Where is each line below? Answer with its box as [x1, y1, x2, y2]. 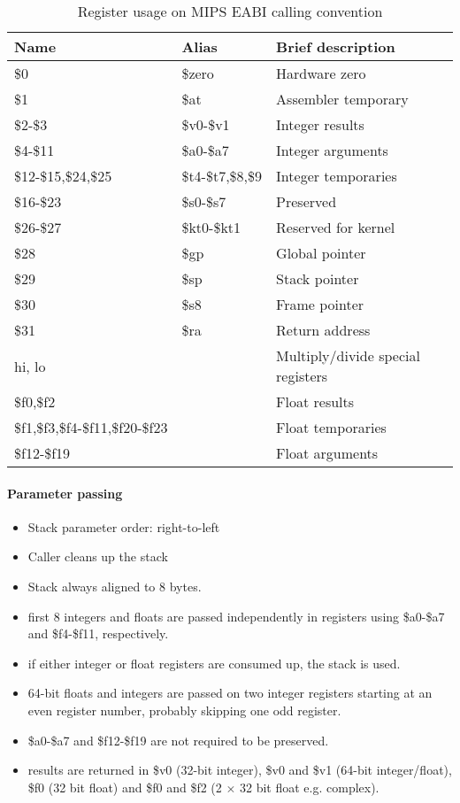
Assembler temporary [276, 89, 409, 109]
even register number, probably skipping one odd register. [27, 700, 341, 719]
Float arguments [276, 443, 379, 463]
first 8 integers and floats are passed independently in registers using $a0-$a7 [27, 606, 445, 625]
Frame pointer [276, 294, 364, 314]
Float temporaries [276, 417, 387, 437]
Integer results [276, 114, 364, 135]
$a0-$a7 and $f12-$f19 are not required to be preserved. [27, 730, 329, 749]
